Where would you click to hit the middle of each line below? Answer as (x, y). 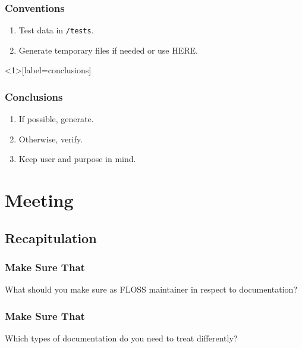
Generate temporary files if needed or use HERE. (108, 50)
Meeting (39, 200)
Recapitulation (51, 237)
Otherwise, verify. (51, 139)
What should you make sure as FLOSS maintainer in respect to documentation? (151, 289)
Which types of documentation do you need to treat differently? (121, 338)
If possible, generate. (56, 119)
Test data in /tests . (56, 30)
